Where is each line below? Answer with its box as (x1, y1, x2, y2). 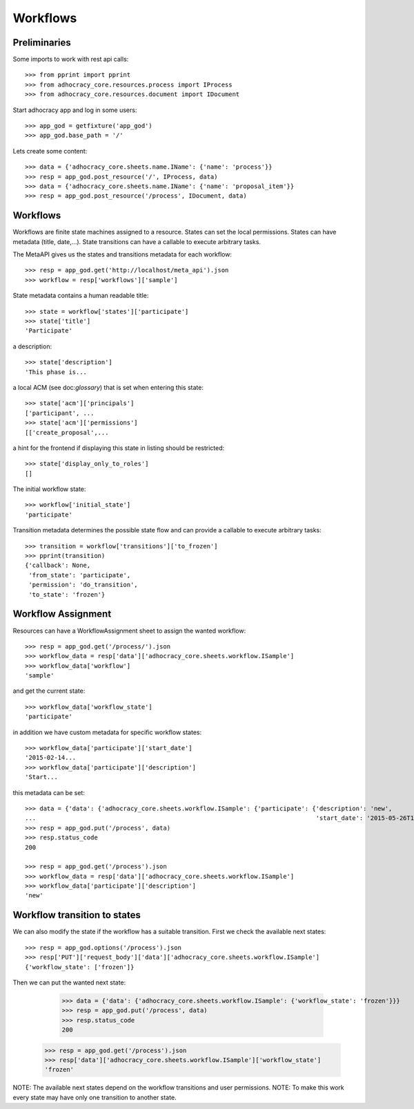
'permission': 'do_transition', (28, 581, 138, 589)
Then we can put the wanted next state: (12, 978, 126, 987)
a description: (12, 342, 52, 351)
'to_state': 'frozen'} (28, 590, 106, 598)
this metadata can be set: (12, 788, 86, 796)
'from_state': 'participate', (28, 571, 131, 579)
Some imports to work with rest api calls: (12, 55, 129, 64)
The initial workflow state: (12, 485, 86, 494)
